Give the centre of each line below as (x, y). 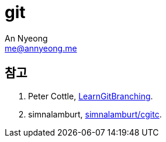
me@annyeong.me (41, 48)
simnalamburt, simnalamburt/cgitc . (95, 114)
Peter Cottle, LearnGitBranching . (91, 96)
